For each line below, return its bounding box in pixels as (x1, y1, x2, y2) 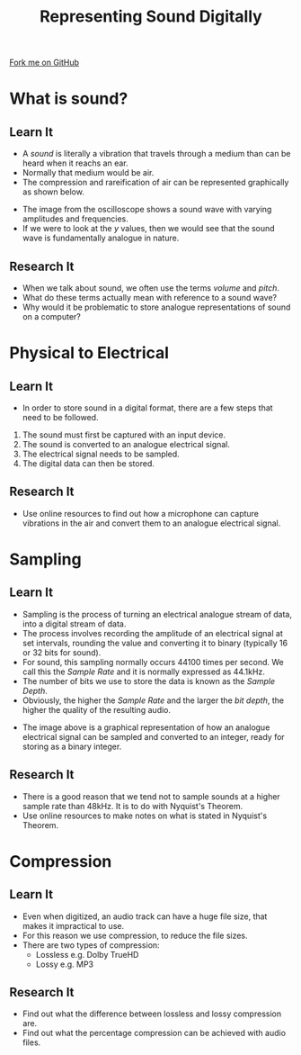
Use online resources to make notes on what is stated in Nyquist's (22, 810, 268, 821)
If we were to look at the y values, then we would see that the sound (22, 223, 276, 234)
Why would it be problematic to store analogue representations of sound (22, 302, 291, 312)
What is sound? (9, 88, 128, 109)
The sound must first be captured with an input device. (22, 429, 226, 440)
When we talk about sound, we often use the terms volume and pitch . (22, 283, 280, 293)
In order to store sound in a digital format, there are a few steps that (22, 402, 273, 413)
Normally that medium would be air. (22, 167, 155, 178)
